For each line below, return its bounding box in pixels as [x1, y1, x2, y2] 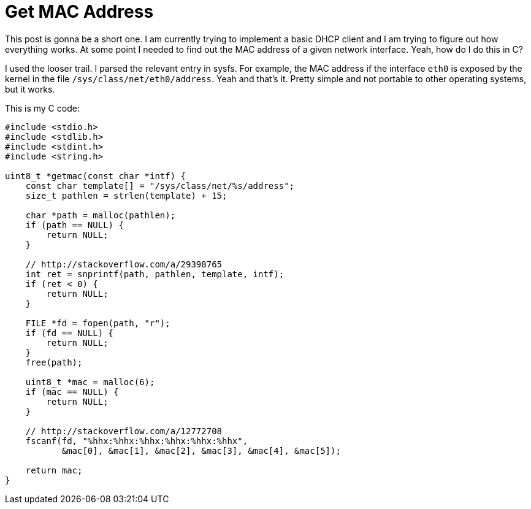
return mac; [25, 465, 83, 475]
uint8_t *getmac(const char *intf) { [5, 170, 186, 181]
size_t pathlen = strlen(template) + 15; [25, 190, 227, 201]
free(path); [25, 357, 83, 367]
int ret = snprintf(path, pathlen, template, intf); [25, 269, 285, 279]
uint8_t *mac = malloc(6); [25, 377, 155, 387]
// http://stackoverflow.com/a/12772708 [25, 426, 223, 436]
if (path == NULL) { [25, 220, 124, 230]
